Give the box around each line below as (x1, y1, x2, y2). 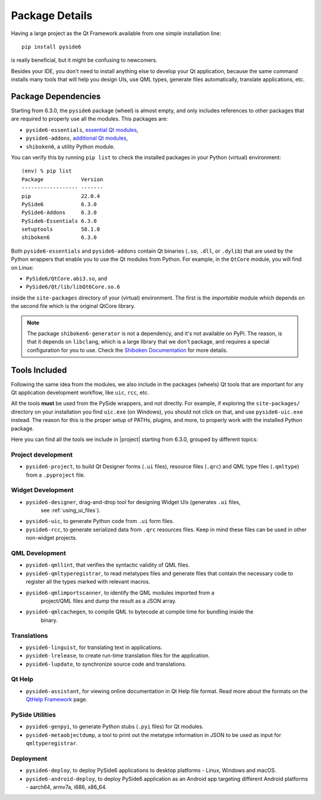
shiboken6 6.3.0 (21, 234, 97, 241)
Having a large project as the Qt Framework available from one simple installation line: (11, 30, 221, 37)
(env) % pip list (21, 168, 72, 175)
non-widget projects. (26, 534, 77, 541)
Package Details (11, 9, 93, 22)
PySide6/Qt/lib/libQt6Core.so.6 (26, 284, 120, 291)
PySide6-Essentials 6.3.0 (21, 218, 97, 224)
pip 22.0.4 (21, 193, 100, 199)
